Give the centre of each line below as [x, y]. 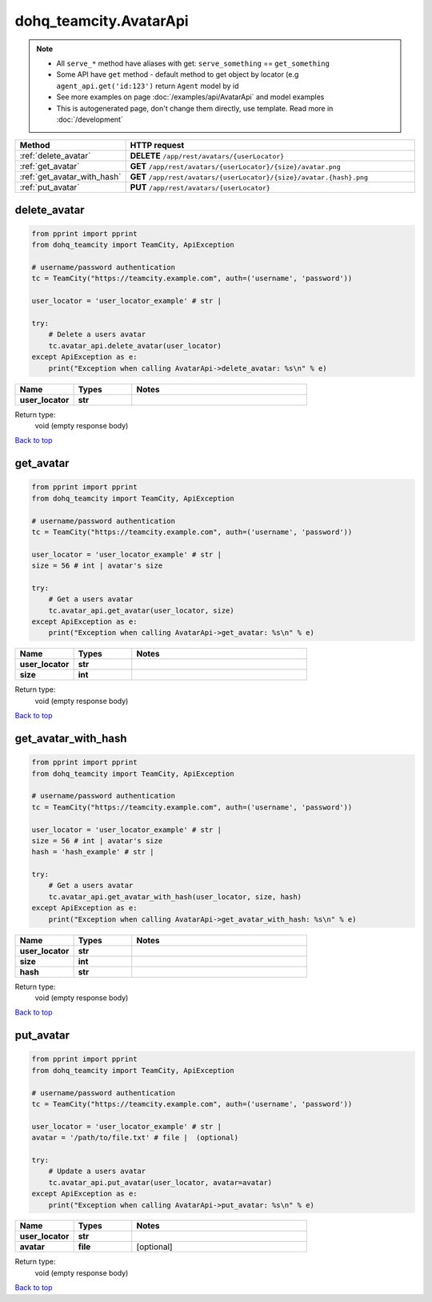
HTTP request [157, 146]
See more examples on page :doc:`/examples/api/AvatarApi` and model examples [190, 97]
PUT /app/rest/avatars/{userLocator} [200, 187]
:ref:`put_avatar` [50, 187]
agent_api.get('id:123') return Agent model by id [148, 86]
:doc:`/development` [90, 119]
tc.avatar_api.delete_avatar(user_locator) [135, 346]
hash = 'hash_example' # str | [93, 852]
